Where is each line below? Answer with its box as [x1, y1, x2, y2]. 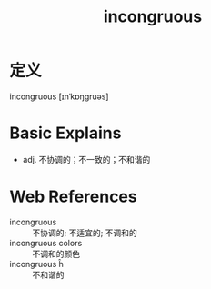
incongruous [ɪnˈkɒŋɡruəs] [9, 91, 109, 102]
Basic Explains [9, 123, 122, 144]
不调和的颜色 [32, 248, 80, 259]
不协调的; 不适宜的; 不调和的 [32, 227, 138, 238]
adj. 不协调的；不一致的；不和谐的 [22, 154, 151, 164]
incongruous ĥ [9, 258, 64, 269]
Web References [9, 186, 138, 207]
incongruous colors [9, 237, 83, 248]
